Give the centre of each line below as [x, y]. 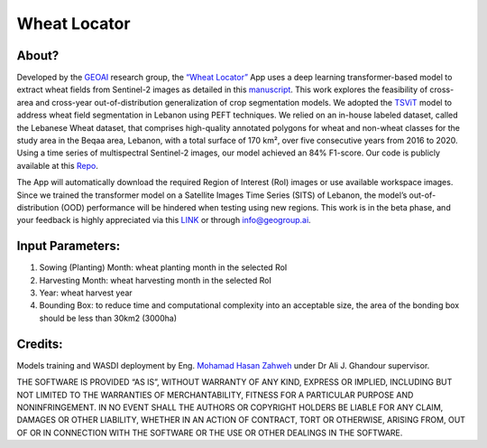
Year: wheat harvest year [86, 293]
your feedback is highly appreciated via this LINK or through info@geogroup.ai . [164, 220]
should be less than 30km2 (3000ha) [108, 318]
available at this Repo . [57, 165]
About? [38, 56]
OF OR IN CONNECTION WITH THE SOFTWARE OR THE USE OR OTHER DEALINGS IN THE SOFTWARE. [210, 433]
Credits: [40, 344]
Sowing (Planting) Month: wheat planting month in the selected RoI [163, 267]
